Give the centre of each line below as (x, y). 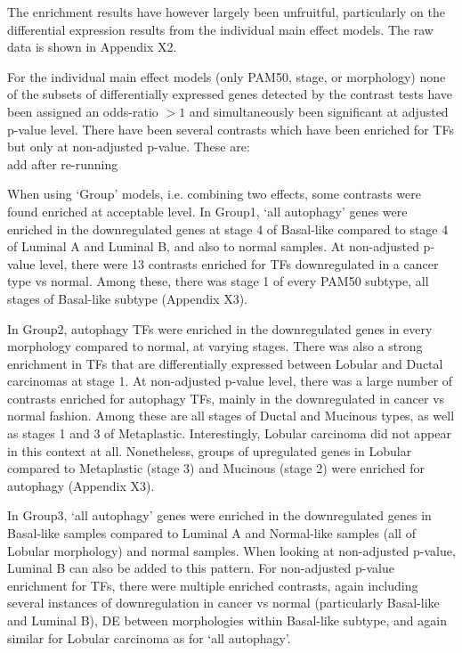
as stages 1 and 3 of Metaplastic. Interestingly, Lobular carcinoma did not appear (229, 433)
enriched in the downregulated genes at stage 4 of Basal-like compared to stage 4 (228, 229)
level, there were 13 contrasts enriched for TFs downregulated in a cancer (239, 263)
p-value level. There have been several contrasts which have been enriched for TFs (231, 129)
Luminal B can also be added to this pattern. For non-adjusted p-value (201, 568)
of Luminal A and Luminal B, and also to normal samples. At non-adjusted (213, 246)
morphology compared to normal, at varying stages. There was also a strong (215, 346)
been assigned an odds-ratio (83, 111)
